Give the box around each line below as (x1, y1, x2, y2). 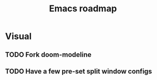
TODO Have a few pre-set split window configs (5, 67, 152, 76)
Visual (5, 31, 32, 42)
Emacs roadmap (49, 3, 117, 14)
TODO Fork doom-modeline (5, 50, 92, 59)
